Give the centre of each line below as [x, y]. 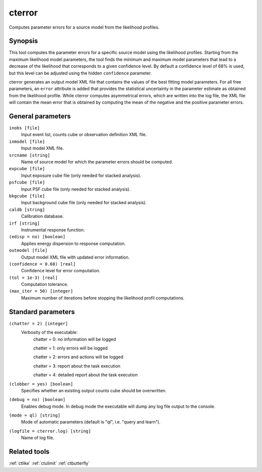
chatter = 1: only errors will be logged [70, 348]
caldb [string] [27, 210]
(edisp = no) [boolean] [37, 237]
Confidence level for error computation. [61, 271]
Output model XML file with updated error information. [75, 257]
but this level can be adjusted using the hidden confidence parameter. [81, 73]
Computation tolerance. [45, 284]
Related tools [29, 452]
